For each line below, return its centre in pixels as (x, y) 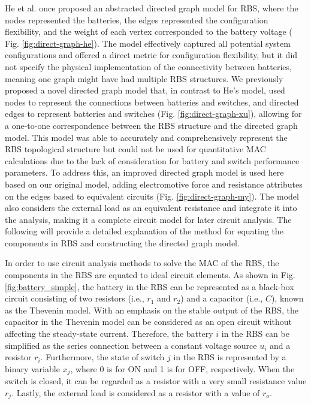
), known (287, 298)
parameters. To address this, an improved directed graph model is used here (144, 172)
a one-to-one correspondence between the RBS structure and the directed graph (151, 125)
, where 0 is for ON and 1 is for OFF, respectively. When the (182, 368)
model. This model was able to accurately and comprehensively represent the (146, 137)
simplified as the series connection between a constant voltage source (131, 345)
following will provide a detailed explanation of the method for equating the (144, 231)
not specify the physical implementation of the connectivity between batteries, (148, 66)
